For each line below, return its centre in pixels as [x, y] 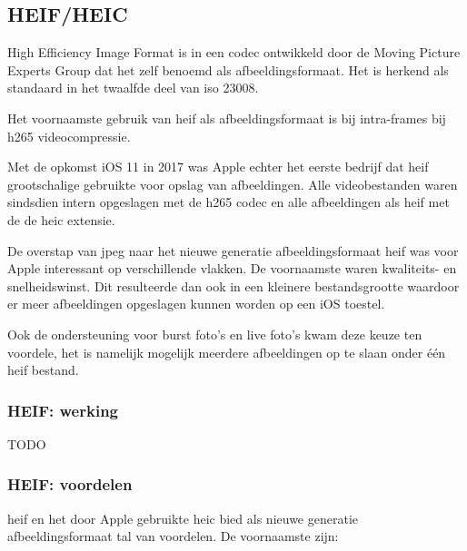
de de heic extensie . [61, 219]
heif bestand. [43, 370]
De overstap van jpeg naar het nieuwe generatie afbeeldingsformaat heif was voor [233, 250]
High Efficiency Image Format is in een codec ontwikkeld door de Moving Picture [234, 52]
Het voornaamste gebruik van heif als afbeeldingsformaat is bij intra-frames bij [227, 118]
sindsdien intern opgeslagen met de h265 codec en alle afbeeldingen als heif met [229, 202]
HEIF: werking [63, 410]
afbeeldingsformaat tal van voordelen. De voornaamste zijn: [173, 536]
